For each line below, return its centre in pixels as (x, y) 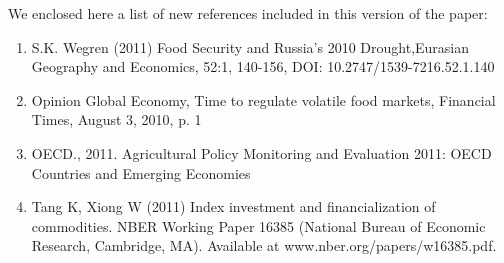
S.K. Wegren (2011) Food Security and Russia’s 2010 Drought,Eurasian (250, 46)
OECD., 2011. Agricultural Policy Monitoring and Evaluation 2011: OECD (261, 152)
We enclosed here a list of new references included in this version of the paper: (248, 13)
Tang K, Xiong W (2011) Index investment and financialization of (233, 206)
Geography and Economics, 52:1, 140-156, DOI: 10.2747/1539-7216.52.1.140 (263, 66)
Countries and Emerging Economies (141, 172)
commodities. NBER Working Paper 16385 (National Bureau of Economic (258, 225)
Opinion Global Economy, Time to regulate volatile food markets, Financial (263, 99)
